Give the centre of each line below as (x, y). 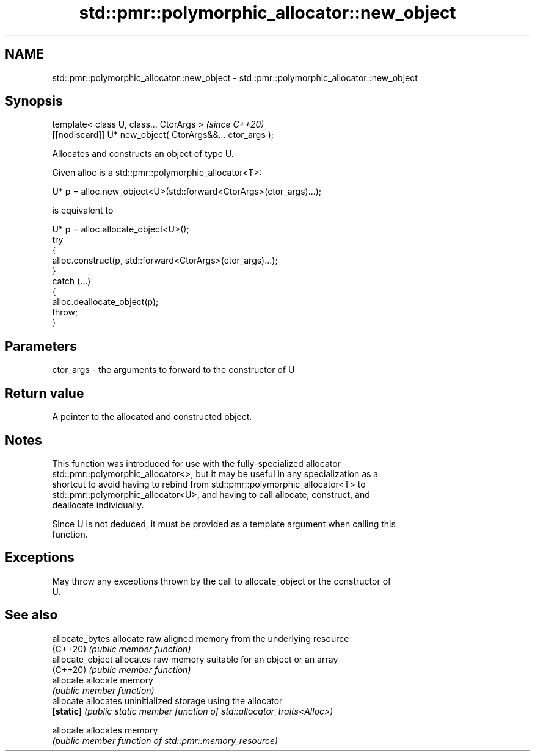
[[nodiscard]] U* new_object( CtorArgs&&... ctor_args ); (163, 135)
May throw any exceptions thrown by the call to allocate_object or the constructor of (222, 581)
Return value (45, 393)
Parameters (41, 346)
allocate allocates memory (105, 730)
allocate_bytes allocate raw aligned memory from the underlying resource (201, 638)
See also (31, 615)
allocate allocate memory (103, 680)
